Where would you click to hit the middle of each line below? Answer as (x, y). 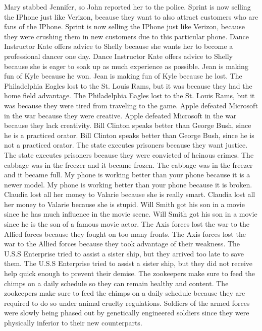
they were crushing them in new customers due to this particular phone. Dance (126, 36)
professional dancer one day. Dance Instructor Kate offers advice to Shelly (118, 56)
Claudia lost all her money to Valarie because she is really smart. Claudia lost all (130, 194)
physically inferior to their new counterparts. (73, 322)
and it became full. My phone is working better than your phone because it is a (127, 175)
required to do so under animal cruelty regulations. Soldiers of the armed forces (127, 303)
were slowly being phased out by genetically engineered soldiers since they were (127, 313)
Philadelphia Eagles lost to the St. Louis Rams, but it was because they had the (128, 85)
